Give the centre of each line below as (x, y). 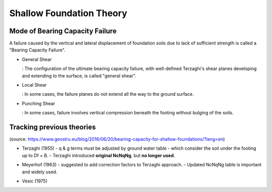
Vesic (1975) (35, 181)
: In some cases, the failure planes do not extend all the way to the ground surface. (108, 94)
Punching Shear (39, 103)
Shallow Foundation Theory (68, 13)
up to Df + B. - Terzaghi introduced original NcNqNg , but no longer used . (98, 155)
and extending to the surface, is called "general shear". (79, 76)
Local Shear (35, 85)
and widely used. (40, 172)
